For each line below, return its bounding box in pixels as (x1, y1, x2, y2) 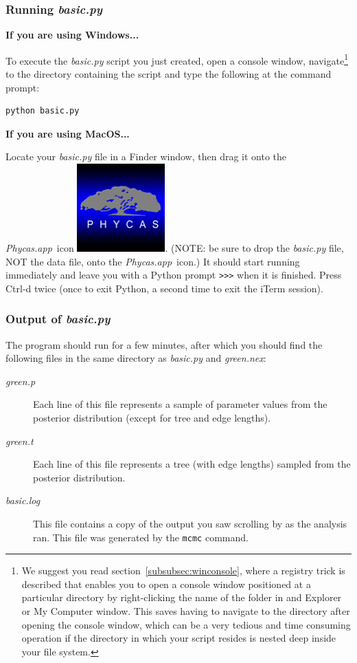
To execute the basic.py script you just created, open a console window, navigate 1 (5, 51, 349, 67)
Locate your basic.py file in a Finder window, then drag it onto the (5, 149, 287, 164)
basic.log (5, 493, 41, 508)
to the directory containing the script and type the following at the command (5, 67, 332, 81)
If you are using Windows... (5, 28, 139, 42)
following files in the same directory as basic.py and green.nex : (5, 351, 266, 365)
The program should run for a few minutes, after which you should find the (5, 337, 323, 351)
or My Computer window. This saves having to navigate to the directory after (21, 604, 350, 618)
